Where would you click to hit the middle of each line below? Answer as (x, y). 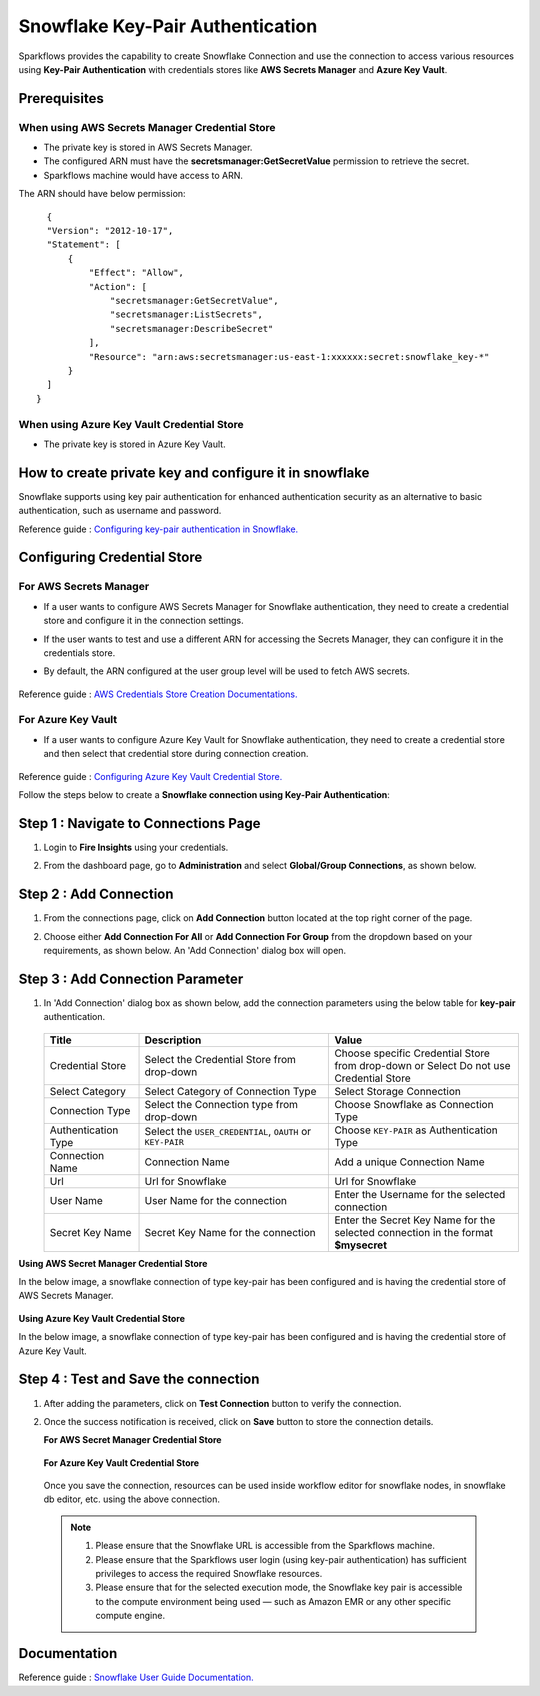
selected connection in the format (414, 1232)
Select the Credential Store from (220, 1059)
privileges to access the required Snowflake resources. (209, 1574)
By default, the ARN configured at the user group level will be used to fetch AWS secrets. (226, 671)
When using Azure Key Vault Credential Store (131, 424)
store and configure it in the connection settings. (143, 621)
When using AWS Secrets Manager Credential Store (147, 127)
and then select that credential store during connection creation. (176, 754)
